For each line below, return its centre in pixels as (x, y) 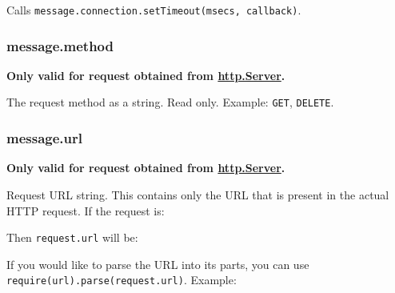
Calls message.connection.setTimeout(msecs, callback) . (154, 10)
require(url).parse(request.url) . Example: (122, 280)
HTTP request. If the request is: (86, 210)
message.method (60, 45)
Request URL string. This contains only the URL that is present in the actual (198, 194)
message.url (44, 138)
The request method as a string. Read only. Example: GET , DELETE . (170, 102)
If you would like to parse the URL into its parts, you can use (158, 264)
